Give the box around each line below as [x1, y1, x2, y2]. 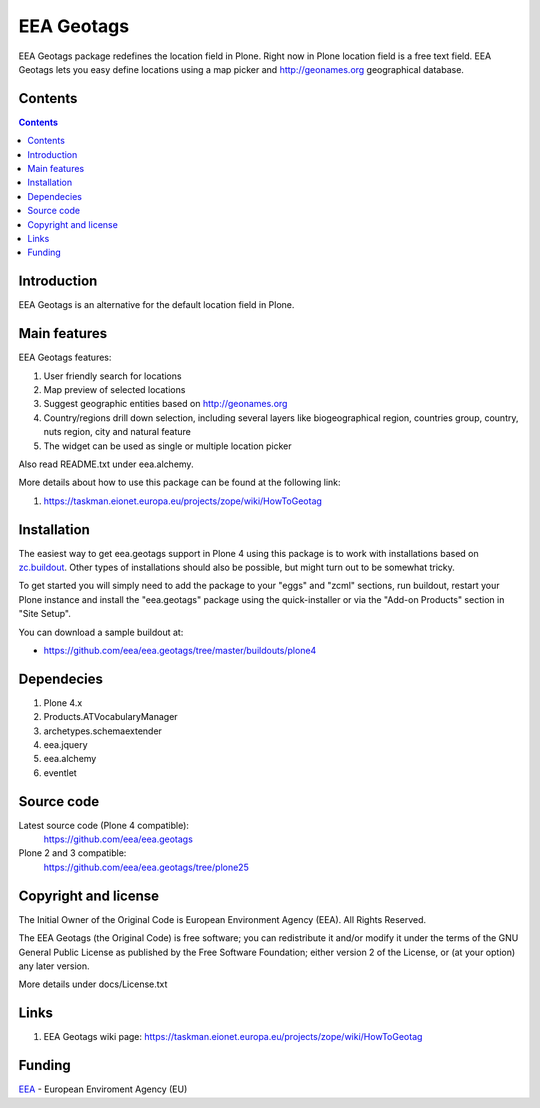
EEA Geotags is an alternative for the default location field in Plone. [18, 299, 295, 311]
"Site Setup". [18, 608, 72, 620]
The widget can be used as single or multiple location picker [43, 440, 292, 452]
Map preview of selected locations [43, 383, 186, 395]
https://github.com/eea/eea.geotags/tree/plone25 [43, 861, 249, 873]
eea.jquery [43, 739, 89, 751]
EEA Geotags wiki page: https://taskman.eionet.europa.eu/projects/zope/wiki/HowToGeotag [43, 1031, 423, 1043]
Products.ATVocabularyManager [43, 711, 179, 723]
